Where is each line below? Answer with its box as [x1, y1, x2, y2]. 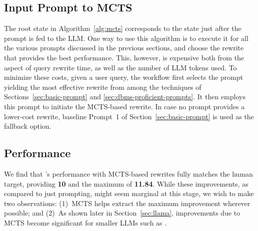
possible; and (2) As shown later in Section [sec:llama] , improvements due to [4, 208, 240, 218]
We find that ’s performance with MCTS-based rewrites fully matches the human [4, 168, 253, 179]
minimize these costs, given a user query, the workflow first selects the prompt [4, 72, 243, 82]
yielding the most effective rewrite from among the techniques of [4, 81, 201, 92]
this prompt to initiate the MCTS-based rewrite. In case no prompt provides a [4, 101, 245, 111]
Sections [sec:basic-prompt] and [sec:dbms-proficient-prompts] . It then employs [4, 91, 245, 102]
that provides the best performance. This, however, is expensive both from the [4, 52, 244, 62]
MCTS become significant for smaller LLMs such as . [4, 217, 167, 228]
